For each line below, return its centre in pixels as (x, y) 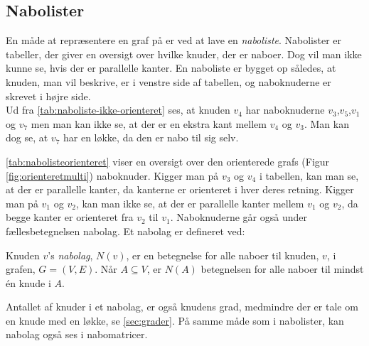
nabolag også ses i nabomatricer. (77, 334)
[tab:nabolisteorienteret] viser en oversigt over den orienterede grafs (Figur (168, 161)
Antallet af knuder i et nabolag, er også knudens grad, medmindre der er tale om (182, 307)
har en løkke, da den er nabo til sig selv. (151, 137)
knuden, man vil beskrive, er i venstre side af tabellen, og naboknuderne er (169, 81)
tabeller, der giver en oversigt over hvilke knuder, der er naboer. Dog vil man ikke (184, 54)
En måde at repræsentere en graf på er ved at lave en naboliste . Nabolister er (174, 40)
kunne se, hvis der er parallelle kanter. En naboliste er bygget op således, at (171, 68)
